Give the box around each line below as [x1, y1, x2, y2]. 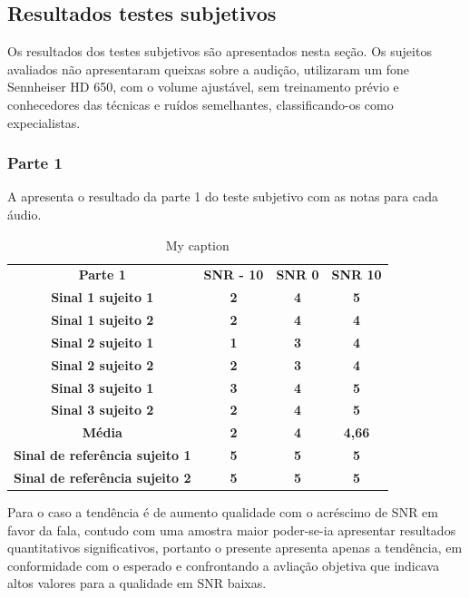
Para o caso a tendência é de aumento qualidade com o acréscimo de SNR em [7, 503, 438, 522]
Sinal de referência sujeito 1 [14, 446, 191, 465]
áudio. [7, 204, 42, 223]
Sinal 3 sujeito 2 [51, 400, 154, 419]
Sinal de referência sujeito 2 [14, 468, 191, 487]
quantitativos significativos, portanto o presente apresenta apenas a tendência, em [7, 538, 463, 557]
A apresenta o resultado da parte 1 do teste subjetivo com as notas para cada [7, 187, 439, 206]
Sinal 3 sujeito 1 [51, 377, 154, 397]
